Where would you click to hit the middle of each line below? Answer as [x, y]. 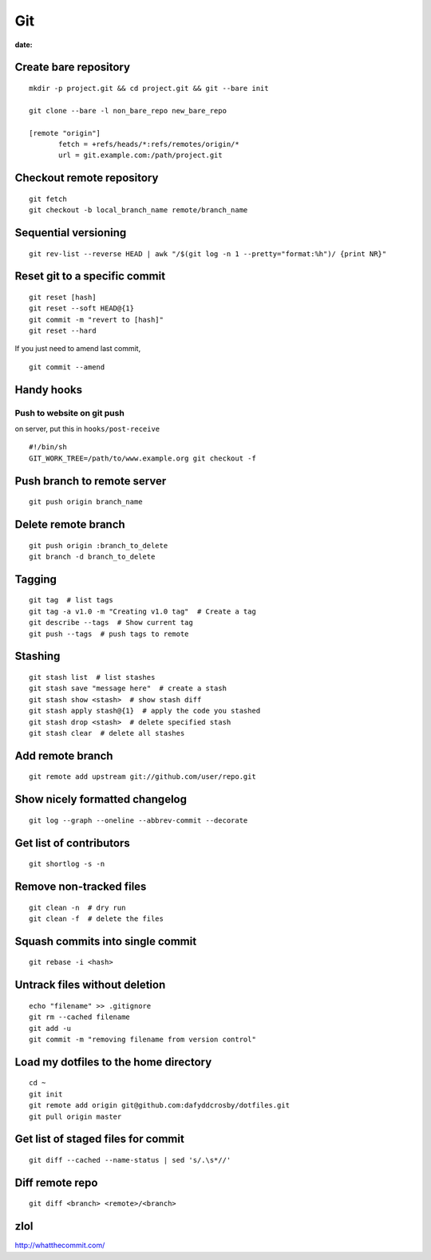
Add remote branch [64, 755]
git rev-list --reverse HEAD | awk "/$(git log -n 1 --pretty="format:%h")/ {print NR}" [208, 254]
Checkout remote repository [87, 178]
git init [46, 1094]
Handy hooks [49, 390]
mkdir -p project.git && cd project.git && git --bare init [149, 88]
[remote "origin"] [65, 133]
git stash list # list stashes [92, 677]
